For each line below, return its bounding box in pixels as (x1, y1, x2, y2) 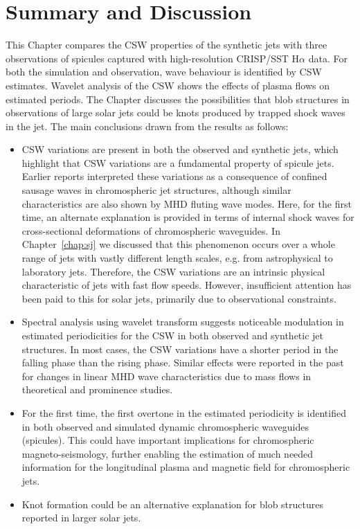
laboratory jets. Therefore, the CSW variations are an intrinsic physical (21, 264, 325, 278)
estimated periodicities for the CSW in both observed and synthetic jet (21, 328, 324, 342)
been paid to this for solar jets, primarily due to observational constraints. (21, 291, 336, 305)
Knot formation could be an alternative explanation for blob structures (21, 496, 323, 511)
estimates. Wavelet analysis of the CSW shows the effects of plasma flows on (6, 78, 330, 92)
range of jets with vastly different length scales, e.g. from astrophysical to (21, 251, 333, 265)
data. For (308, 51, 348, 65)
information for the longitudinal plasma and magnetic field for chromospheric (21, 460, 350, 474)
